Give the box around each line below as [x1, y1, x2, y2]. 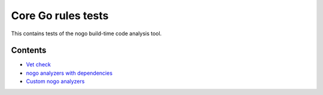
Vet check [26, 61, 51, 68]
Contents [11, 45, 47, 56]
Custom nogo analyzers [26, 78, 85, 85]
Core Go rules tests [11, 9, 109, 22]
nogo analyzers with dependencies [26, 69, 113, 76]
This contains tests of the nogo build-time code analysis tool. [11, 30, 162, 37]
